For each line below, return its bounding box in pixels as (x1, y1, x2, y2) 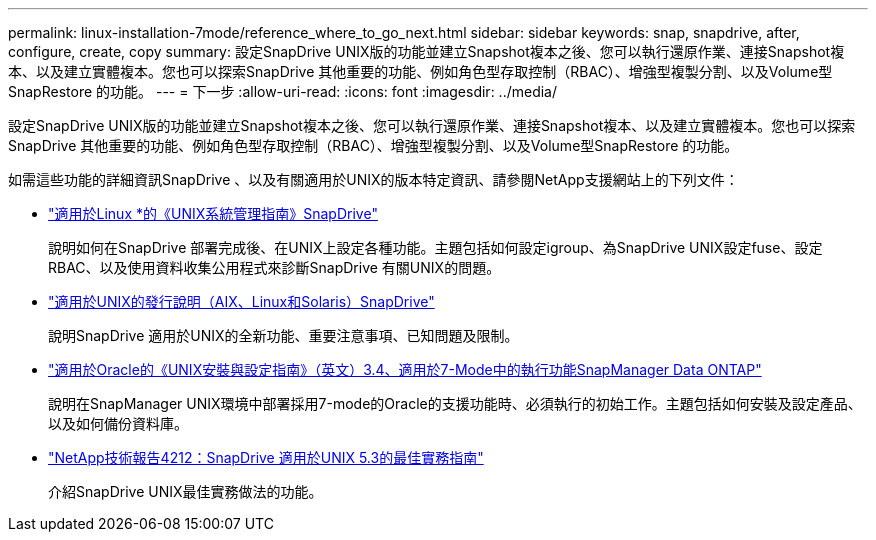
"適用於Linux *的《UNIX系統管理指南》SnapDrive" (48, 205, 378, 222)
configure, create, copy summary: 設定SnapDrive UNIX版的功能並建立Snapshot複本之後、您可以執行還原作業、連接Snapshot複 (8, 43, 845, 60)
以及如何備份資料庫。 (48, 415, 188, 432)
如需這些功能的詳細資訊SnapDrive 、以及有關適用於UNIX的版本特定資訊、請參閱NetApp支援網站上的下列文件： (8, 171, 739, 188)
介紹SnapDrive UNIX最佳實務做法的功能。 (48, 483, 323, 500)
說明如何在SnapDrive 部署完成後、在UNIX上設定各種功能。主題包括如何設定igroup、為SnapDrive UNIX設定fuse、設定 (48, 239, 823, 256)
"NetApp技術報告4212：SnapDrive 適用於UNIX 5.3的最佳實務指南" (48, 449, 484, 466)
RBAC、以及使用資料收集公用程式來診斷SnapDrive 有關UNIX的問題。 (48, 259, 501, 276)
